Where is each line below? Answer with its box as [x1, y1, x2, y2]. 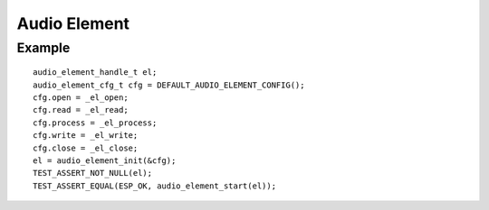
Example [16, 40, 71, 56]
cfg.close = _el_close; [33, 142, 139, 153]
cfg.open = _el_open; [33, 92, 129, 103]
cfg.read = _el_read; [33, 105, 129, 115]
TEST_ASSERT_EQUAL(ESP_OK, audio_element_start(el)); [33, 180, 276, 191]
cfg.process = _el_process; [33, 117, 158, 128]
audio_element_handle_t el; [33, 68, 158, 78]
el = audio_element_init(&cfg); [33, 155, 177, 166]
